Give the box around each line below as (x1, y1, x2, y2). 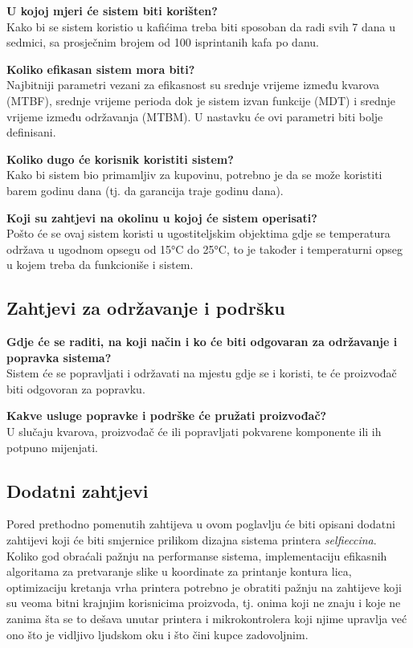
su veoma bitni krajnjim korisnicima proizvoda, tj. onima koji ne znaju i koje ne (6, 594, 401, 611)
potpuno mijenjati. (6, 438, 98, 455)
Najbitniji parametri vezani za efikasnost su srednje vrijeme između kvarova (6, 76, 380, 93)
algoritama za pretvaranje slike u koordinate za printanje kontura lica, (6, 563, 352, 580)
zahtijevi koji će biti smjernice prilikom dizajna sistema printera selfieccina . (6, 532, 377, 548)
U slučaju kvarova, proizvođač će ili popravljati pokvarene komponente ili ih (6, 423, 382, 440)
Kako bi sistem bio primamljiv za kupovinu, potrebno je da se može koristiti (6, 166, 382, 183)
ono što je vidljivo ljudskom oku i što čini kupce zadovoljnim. (6, 626, 309, 642)
